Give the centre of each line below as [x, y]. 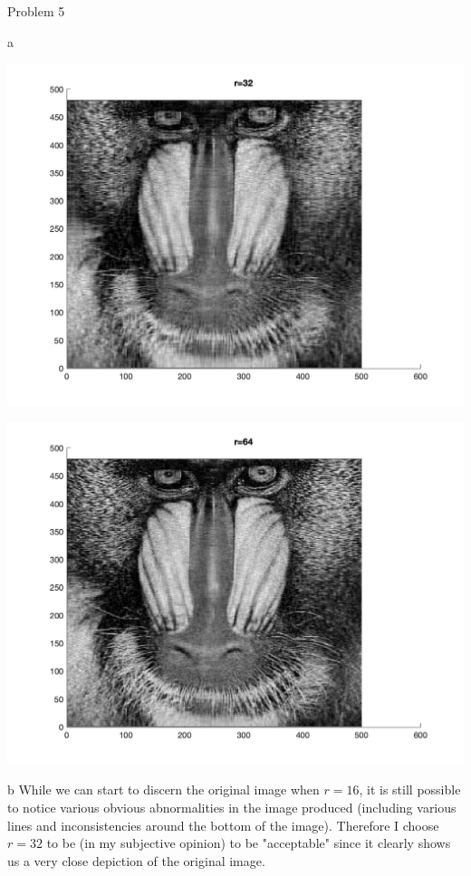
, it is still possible [410, 789]
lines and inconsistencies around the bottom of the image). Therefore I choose [223, 825]
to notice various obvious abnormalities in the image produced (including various [232, 807]
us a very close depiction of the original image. [136, 860]
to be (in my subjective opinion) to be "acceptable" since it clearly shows [249, 843]
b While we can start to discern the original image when [163, 789]
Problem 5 [36, 11]
